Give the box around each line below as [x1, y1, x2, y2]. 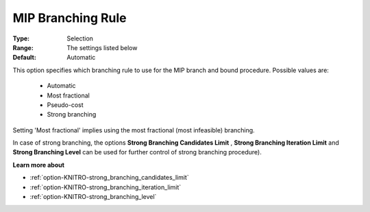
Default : [12, 54, 37, 62]
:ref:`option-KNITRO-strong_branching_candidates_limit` [29, 174, 189, 182]
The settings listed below [66, 43, 138, 51]
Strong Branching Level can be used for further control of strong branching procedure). [12, 148, 262, 156]
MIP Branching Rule [12, 10, 127, 25]
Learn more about [12, 161, 65, 169]
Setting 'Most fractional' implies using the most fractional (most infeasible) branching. [12, 126, 255, 134]
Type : [12, 34, 30, 43]
